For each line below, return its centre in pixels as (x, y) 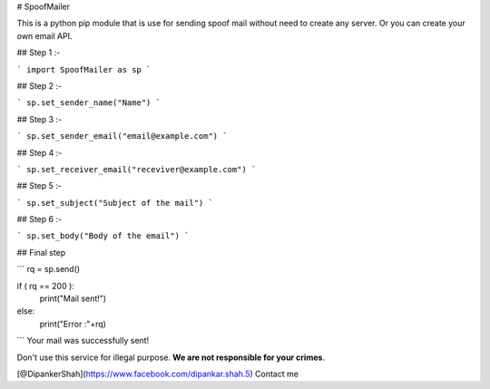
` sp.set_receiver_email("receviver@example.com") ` (137, 169)
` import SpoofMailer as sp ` (84, 69)
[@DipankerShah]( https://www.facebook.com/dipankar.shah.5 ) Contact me (158, 374)
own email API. (44, 35)
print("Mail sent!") (73, 298)
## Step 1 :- (39, 53)
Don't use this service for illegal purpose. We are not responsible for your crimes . (171, 357)
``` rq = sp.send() (49, 269)
